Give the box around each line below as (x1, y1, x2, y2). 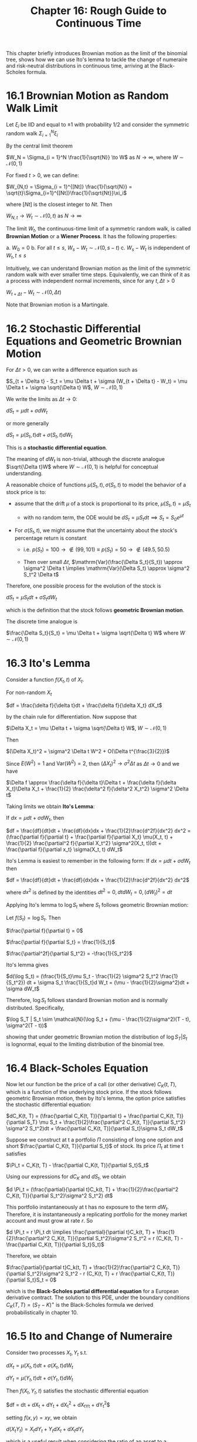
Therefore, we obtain (6, 1253, 57, 1260)
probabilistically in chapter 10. (6, 1309, 78, 1316)
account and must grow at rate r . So (6, 1217, 93, 1224)
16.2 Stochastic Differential (6, 322, 141, 335)
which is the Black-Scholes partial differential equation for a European (6, 1288, 179, 1295)
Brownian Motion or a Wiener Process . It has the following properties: (6, 232, 177, 239)
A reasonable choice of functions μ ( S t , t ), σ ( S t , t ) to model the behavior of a (6, 481, 186, 489)
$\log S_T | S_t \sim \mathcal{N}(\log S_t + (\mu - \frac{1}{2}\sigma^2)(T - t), (6, 1016, 191, 1023)
